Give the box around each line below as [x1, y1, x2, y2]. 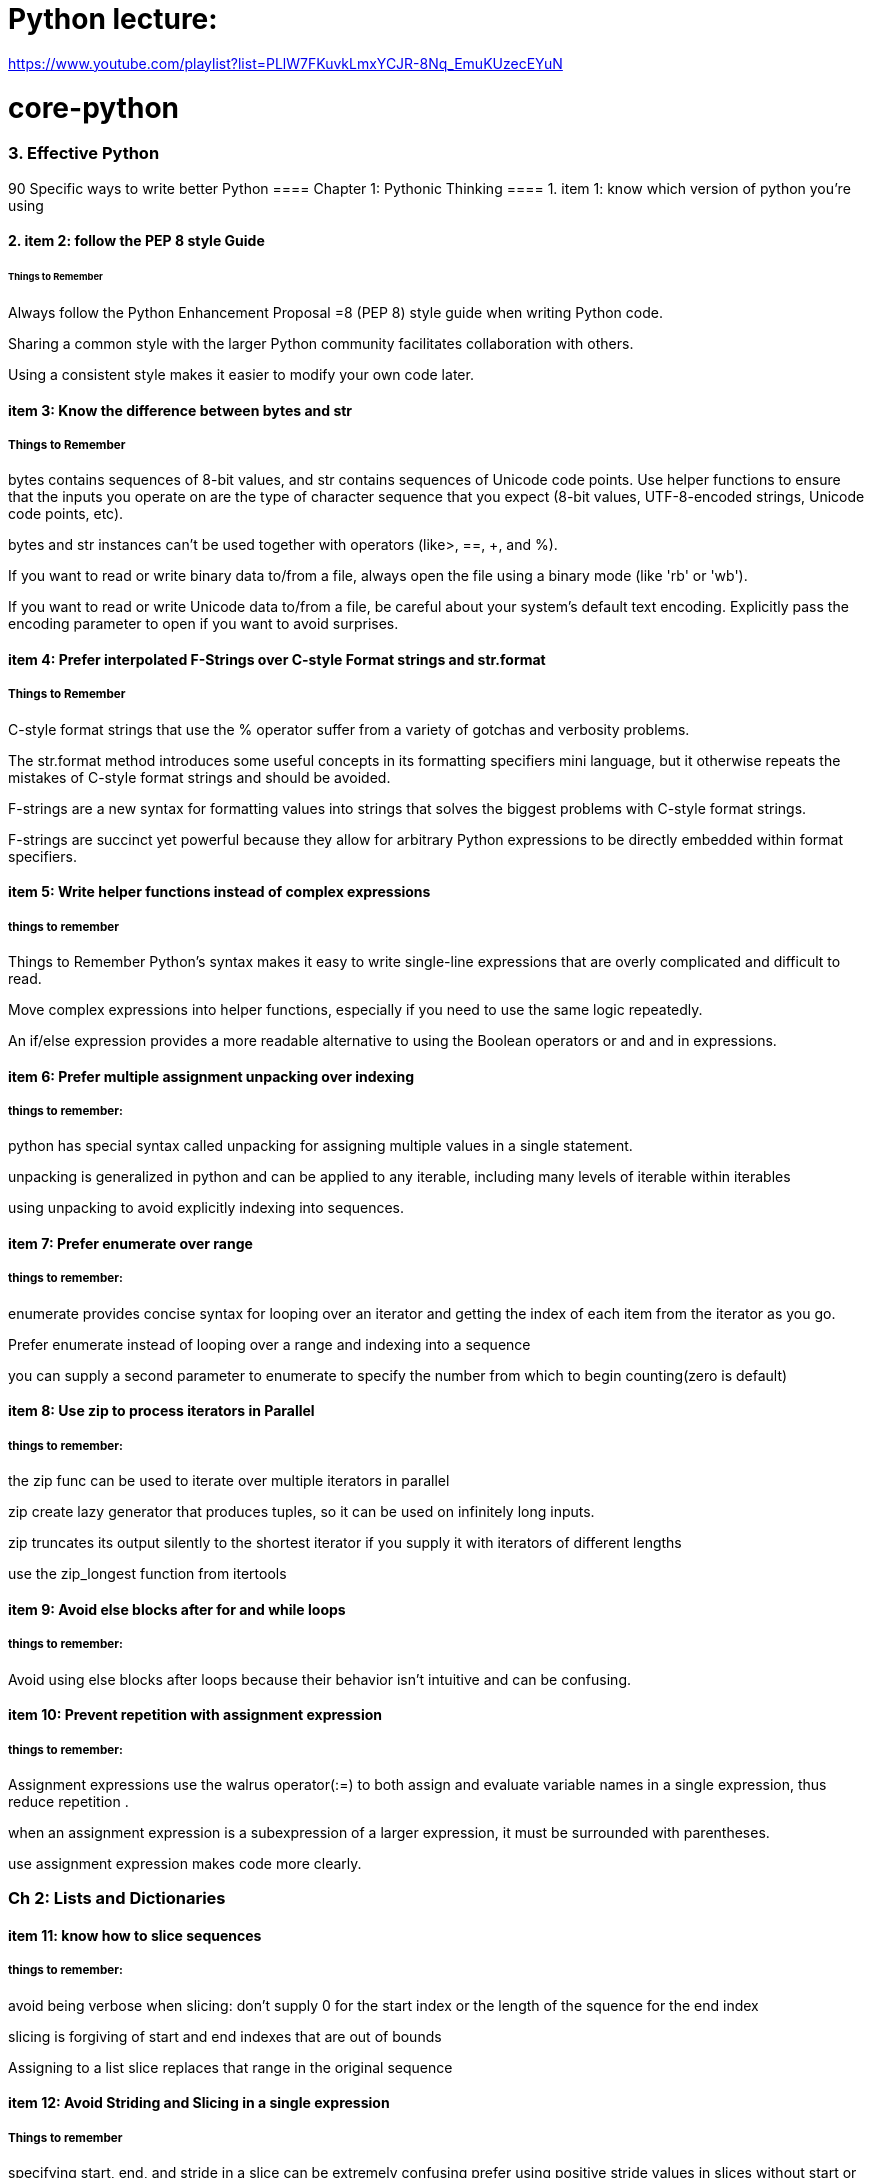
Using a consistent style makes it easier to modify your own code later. [8, 365, 474, 383]
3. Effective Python [8, 143, 160, 164]
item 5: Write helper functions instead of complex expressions [8, 883, 431, 901]
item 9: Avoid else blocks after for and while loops [8, 1600, 346, 1618]
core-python [8, 90, 179, 125]
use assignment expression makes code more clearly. [8, 1855, 362, 1873]
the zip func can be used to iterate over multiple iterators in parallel [8, 1472, 450, 1490]
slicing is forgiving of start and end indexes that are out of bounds [8, 2027, 442, 2045]
